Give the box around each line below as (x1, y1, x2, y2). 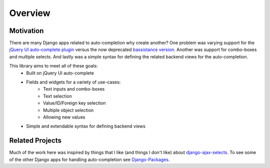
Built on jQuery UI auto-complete (26, 70, 94, 76)
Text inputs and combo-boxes (43, 86, 105, 92)
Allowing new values (43, 114, 85, 120)
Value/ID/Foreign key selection (43, 100, 106, 106)
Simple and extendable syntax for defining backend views (26, 123, 146, 129)
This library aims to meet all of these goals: (9, 63, 98, 69)
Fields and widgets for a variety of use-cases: (26, 79, 121, 85)
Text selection (43, 93, 72, 99)
